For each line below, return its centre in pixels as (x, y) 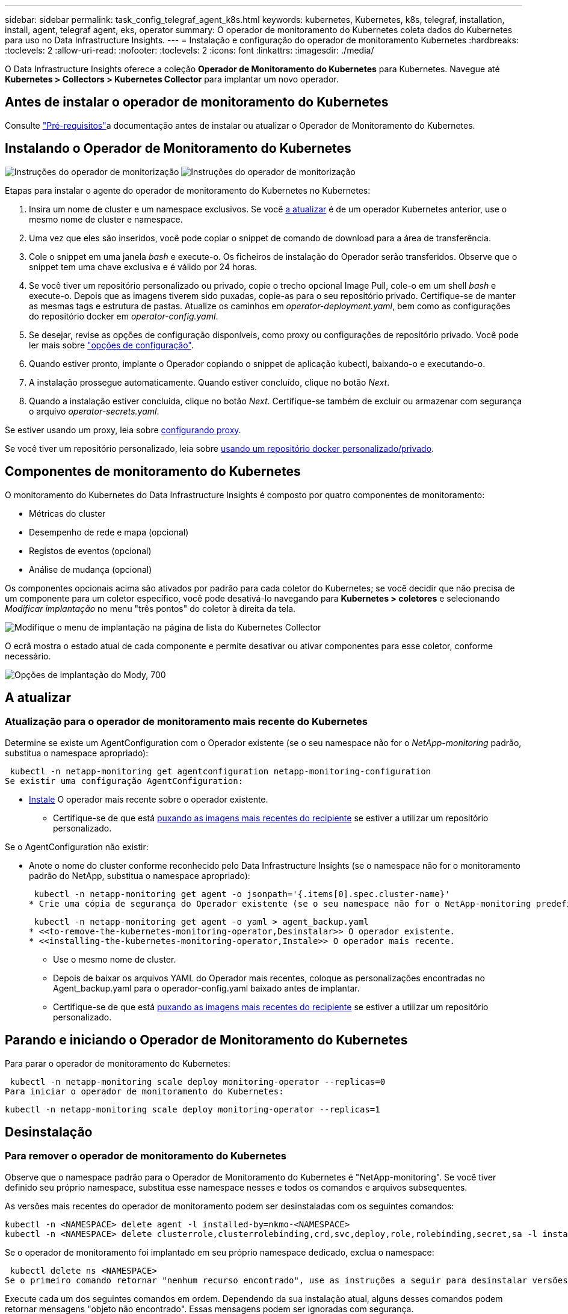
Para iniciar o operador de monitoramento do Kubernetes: (144, 1091)
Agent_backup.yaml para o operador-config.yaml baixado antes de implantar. (206, 988)
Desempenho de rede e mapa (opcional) (109, 532)
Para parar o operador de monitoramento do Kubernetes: (118, 1063)
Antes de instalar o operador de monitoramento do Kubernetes (197, 102)
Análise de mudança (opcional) (91, 569)
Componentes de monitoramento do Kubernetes (153, 472)
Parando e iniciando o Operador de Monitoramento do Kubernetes (206, 1040)
